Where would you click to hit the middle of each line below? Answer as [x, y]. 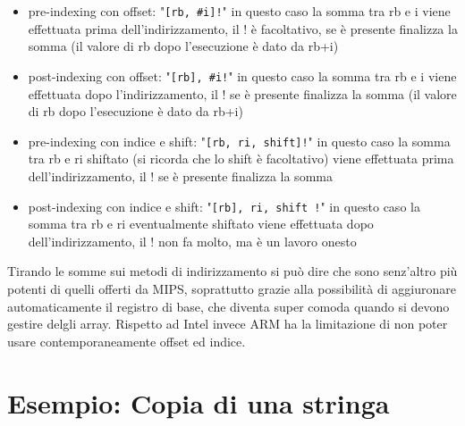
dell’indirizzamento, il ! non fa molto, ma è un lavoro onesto [192, 241]
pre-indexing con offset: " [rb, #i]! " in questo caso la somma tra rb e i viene [239, 11]
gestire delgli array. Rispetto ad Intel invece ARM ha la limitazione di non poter [228, 324]
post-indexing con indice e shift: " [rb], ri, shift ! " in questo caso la [224, 206]
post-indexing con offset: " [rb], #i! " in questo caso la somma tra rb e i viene [242, 75]
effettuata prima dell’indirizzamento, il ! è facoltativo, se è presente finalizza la [243, 28]
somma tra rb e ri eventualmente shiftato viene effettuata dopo [201, 224]
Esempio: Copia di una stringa [199, 402]
